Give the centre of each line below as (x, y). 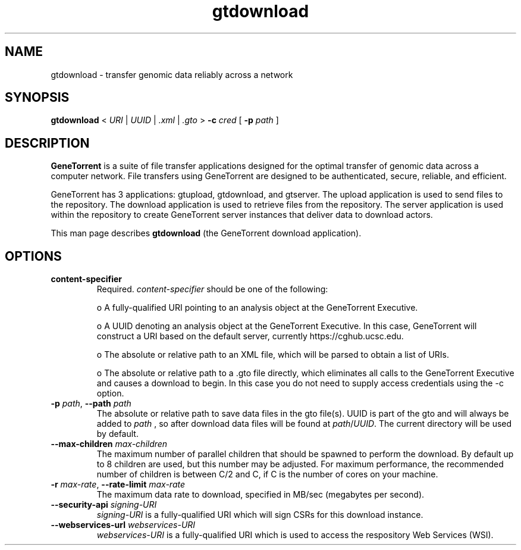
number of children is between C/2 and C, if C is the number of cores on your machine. (267, 474)
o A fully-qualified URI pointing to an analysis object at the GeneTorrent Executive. (257, 308)
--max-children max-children (109, 444)
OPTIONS (33, 256)
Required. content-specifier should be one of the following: (212, 289)
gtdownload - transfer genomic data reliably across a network (172, 74)
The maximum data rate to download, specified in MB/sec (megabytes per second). (260, 495)
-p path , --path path (91, 404)
